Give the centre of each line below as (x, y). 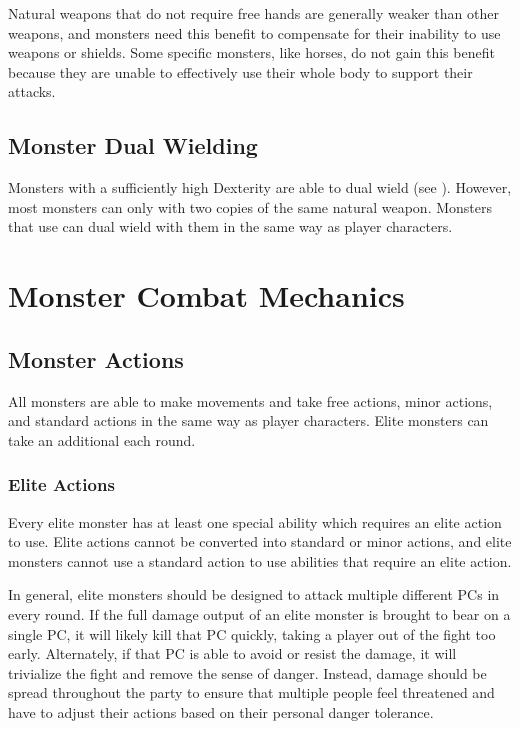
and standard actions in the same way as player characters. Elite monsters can (248, 420)
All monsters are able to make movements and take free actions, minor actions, (250, 400)
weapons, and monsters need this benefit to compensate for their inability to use (254, 32)
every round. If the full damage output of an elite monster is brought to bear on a (259, 613)
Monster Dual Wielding (133, 145)
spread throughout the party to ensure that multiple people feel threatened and (251, 692)
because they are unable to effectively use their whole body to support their (240, 71)
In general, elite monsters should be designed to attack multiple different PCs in (254, 594)
